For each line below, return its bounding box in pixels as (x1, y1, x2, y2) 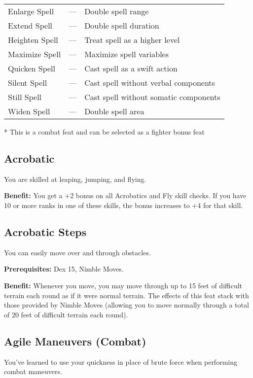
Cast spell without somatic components (84, 91, 220, 103)
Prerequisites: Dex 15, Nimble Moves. (4, 264, 124, 274)
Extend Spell (8, 20, 53, 31)
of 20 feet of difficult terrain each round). (4, 309, 128, 319)
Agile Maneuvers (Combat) (4, 333, 146, 348)
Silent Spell (8, 77, 47, 88)
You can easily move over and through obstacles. (4, 247, 151, 257)
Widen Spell (8, 105, 50, 117)
